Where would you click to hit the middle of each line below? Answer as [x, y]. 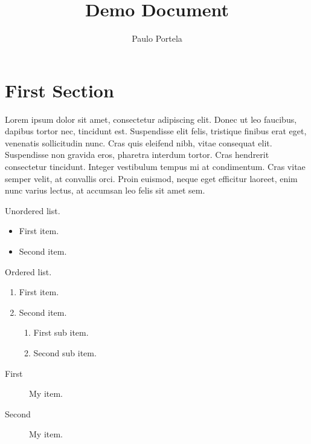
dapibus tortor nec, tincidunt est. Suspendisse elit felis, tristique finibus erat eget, [156, 131]
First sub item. [61, 332]
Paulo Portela [157, 38]
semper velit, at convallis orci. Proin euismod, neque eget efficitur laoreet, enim [151, 178]
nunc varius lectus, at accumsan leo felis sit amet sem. [105, 190]
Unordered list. [33, 210]
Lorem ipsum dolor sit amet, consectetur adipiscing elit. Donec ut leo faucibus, [151, 119]
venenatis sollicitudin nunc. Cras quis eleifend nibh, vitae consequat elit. [139, 142]
